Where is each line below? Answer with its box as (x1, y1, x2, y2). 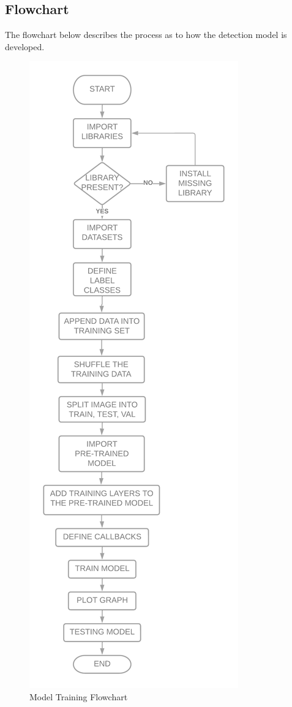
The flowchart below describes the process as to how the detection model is (5, 28, 287, 41)
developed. (5, 40, 45, 53)
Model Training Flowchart (29, 690, 128, 703)
